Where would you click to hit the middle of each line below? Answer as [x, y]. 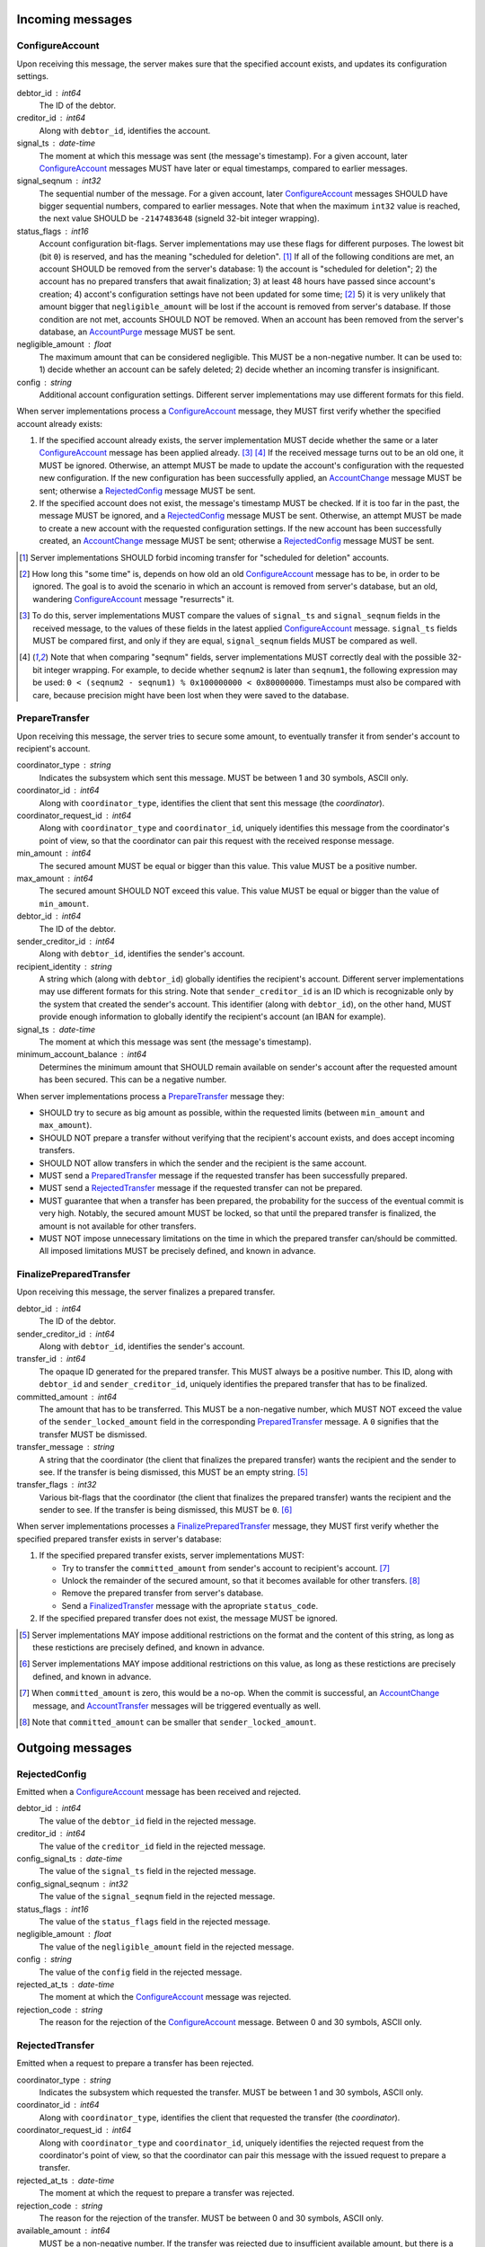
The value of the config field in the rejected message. [141, 1972]
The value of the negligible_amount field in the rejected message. [167, 1947]
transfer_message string [66, 1447]
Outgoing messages [74, 1748]
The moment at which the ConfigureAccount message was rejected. [165, 1997]
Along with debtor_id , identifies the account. [125, 130]
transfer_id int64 [51, 1359]
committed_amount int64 [67, 1397]
